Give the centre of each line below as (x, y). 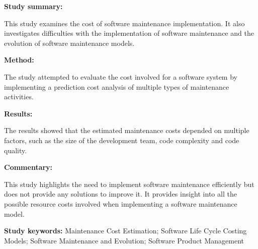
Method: (19, 60)
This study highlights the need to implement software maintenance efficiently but (129, 184)
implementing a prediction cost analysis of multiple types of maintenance (117, 86)
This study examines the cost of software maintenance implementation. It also (124, 23)
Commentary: (28, 167)
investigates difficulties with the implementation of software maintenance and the (129, 33)
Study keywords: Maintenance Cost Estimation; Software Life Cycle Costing (125, 231)
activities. (19, 97)
